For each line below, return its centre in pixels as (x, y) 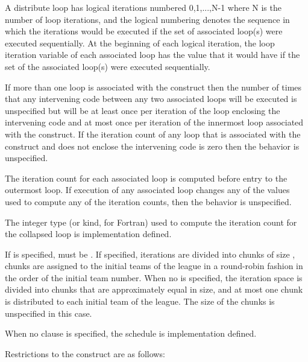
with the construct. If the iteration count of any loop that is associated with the (153, 134)
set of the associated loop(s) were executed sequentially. (108, 66)
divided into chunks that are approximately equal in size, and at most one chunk (154, 289)
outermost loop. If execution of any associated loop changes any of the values (147, 190)
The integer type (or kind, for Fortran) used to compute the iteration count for (151, 222)
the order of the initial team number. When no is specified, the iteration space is (154, 277)
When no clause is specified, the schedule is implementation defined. (131, 333)
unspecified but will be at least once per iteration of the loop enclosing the (143, 110)
